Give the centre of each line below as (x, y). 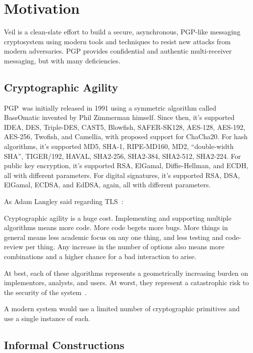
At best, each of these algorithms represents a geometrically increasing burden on (126, 273)
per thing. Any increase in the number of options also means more (125, 247)
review (14, 247)
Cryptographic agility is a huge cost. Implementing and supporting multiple (118, 218)
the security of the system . (46, 292)
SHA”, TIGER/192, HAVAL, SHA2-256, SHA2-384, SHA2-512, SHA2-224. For (123, 156)
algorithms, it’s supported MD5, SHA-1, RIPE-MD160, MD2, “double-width (119, 146)
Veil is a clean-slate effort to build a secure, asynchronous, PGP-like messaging (122, 32)
